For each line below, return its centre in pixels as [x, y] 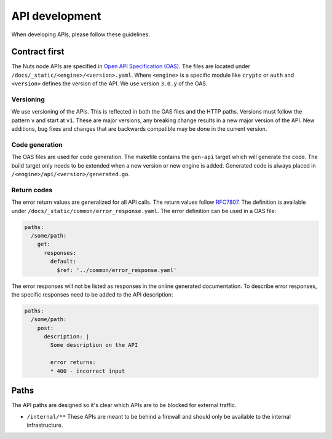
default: [63, 262]
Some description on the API [94, 345]
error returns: [73, 363]
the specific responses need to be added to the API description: [92, 294]
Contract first [38, 52]
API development [56, 16]
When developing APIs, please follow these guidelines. [81, 34]
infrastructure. [45, 425]
